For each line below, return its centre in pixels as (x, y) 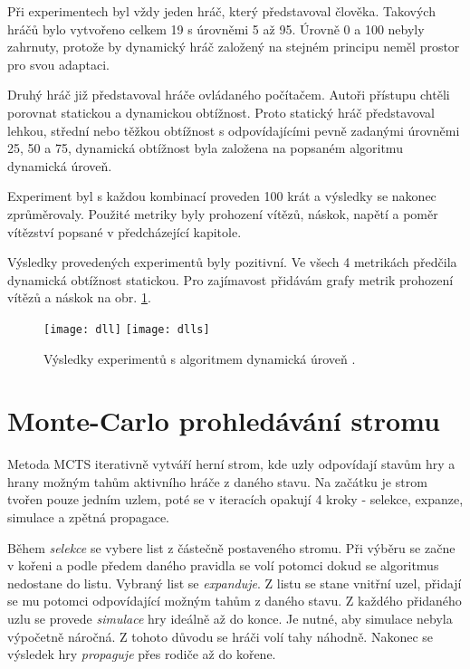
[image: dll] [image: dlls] (127, 329)
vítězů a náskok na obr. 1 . (79, 297)
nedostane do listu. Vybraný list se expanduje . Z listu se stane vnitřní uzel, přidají (235, 583)
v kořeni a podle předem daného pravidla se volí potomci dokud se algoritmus (223, 565)
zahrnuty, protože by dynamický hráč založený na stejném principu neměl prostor (234, 47)
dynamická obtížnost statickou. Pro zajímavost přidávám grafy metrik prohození (230, 279)
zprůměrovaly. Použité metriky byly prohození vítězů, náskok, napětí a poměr (223, 213)
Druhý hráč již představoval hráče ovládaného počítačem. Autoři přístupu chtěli (229, 95)
